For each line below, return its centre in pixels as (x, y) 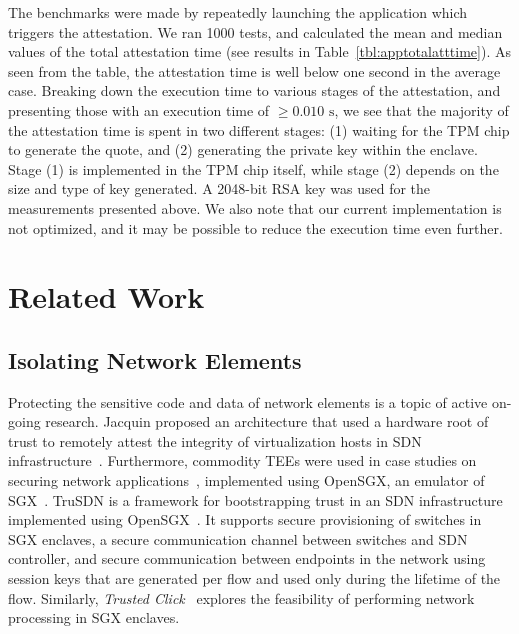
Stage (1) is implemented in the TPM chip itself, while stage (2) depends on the (253, 168)
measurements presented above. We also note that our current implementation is (255, 207)
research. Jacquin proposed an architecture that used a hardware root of (267, 421)
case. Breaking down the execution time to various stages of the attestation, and (254, 90)
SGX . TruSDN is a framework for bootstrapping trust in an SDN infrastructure (255, 499)
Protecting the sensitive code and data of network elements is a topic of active (248, 401)
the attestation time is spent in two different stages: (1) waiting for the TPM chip (259, 129)
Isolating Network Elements (155, 359)
